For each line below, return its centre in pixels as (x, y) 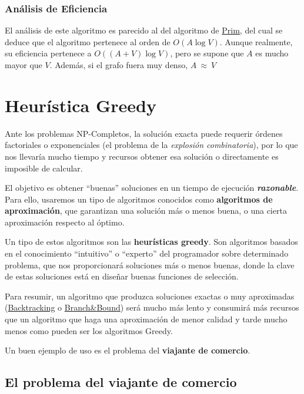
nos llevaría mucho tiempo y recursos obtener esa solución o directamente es (142, 156)
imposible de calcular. (44, 168)
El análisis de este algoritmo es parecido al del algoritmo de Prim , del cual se (144, 30)
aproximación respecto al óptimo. (65, 222)
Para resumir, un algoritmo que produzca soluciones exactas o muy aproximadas (150, 296)
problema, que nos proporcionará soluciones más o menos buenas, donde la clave (150, 265)
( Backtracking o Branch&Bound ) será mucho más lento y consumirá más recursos (152, 307)
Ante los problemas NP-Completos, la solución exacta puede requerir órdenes (144, 133)
